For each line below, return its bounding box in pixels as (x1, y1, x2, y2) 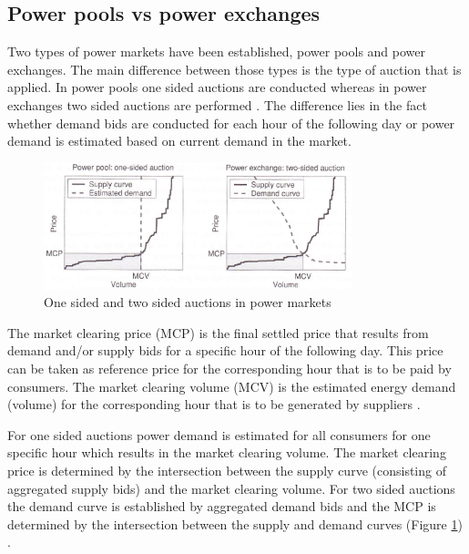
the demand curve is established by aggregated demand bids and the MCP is (7, 497, 436, 516)
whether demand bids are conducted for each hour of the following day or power (7, 113, 455, 132)
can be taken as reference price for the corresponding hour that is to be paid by (7, 359, 452, 378)
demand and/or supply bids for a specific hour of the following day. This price (7, 341, 444, 360)
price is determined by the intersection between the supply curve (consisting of (7, 460, 446, 479)
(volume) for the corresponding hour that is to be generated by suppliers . (7, 395, 421, 414)
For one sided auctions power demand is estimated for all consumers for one (7, 425, 431, 444)
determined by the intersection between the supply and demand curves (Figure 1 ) (7, 514, 463, 533)
